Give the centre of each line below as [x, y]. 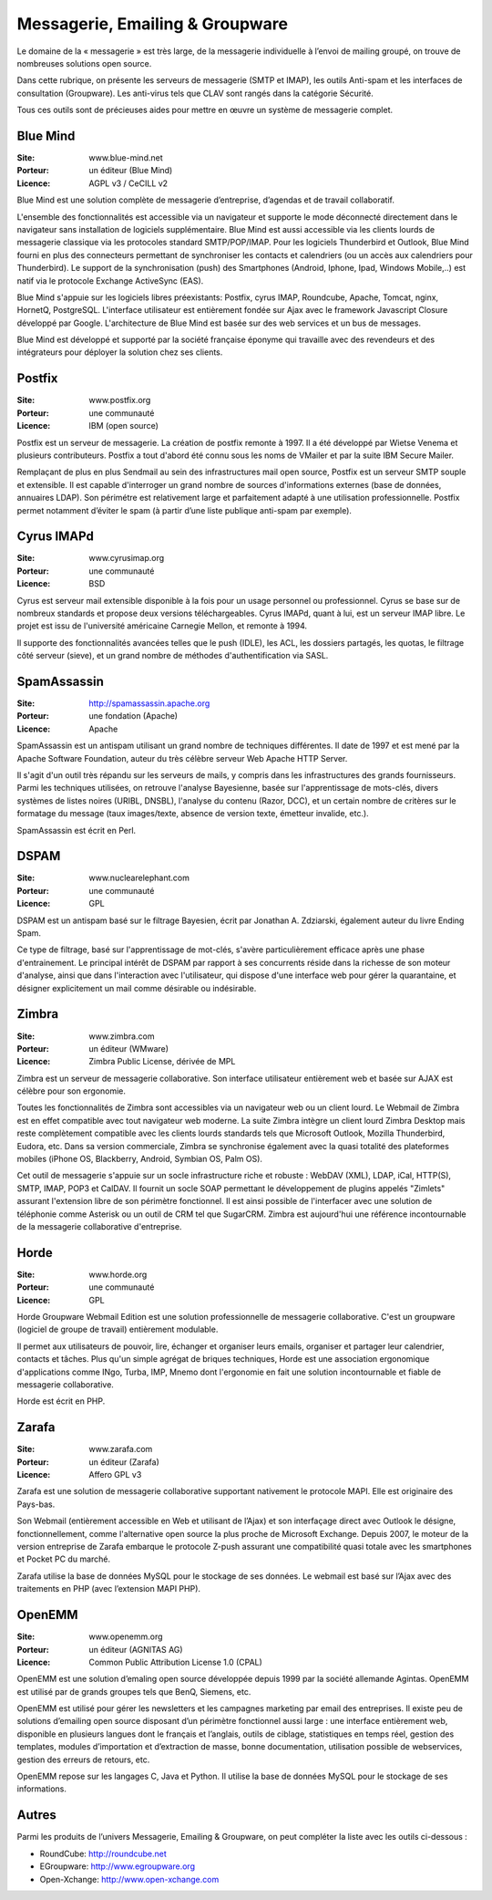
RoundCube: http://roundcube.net [103, 1853]
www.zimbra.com [122, 1036]
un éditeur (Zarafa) [124, 1462]
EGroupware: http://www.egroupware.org [118, 1866]
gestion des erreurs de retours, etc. [83, 1760]
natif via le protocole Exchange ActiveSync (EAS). [110, 280]
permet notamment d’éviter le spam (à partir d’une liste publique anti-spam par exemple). [184, 510]
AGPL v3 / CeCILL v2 [128, 183]
